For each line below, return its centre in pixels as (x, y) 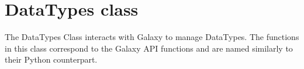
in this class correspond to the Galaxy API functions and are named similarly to (149, 48)
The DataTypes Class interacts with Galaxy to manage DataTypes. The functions (152, 37)
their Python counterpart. (51, 59)
